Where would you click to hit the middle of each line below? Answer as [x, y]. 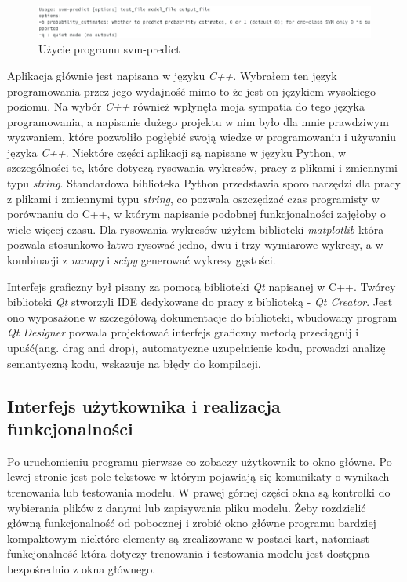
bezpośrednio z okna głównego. [82, 568]
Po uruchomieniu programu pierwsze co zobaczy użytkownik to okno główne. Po [200, 461]
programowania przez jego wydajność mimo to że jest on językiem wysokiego [192, 91]
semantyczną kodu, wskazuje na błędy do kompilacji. [134, 363]
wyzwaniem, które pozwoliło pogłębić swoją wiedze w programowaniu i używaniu [202, 137]
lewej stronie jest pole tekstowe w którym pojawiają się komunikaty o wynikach [198, 477]
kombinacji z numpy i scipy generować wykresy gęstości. [142, 260]
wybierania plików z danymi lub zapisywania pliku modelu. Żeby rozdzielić [187, 507]
